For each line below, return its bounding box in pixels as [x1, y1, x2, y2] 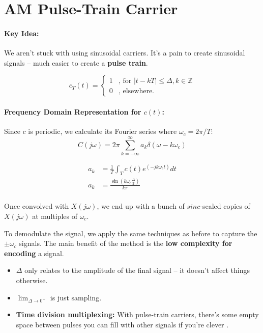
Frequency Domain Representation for [4, 106, 141, 117]
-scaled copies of [200, 201, 250, 211]
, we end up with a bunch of [97, 201, 185, 211]
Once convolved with [4, 201, 69, 211]
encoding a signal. [4, 247, 64, 258]
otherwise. [16, 274, 48, 285]
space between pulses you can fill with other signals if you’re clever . [16, 319, 229, 329]
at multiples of [32, 211, 77, 221]
